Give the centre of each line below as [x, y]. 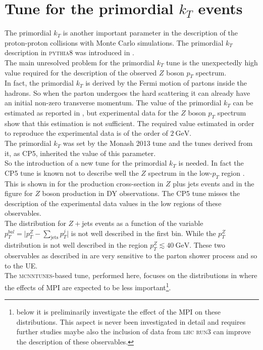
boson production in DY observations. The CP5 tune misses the [141, 193]
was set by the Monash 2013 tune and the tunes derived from [158, 143]
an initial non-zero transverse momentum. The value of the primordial [113, 103]
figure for [19, 193]
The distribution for [35, 223]
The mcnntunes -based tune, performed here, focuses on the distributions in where [131, 275]
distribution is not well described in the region [76, 245]
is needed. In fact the [211, 163]
